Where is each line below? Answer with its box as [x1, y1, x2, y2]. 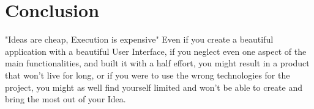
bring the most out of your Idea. [5, 93, 126, 105]
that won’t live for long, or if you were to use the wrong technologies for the [5, 68, 290, 81]
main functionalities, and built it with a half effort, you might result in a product [5, 57, 310, 69]
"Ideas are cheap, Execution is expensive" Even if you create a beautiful [5, 33, 274, 46]
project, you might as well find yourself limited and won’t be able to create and [5, 80, 302, 93]
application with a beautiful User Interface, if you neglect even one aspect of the [5, 44, 307, 57]
